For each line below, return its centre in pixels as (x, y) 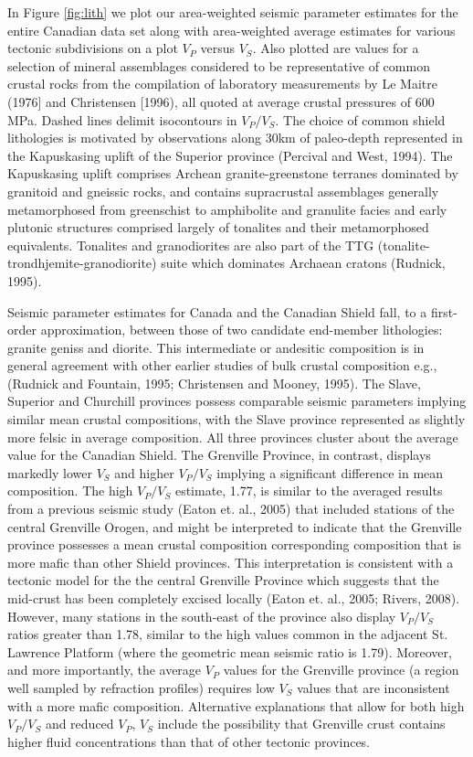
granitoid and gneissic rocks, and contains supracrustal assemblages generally (223, 191)
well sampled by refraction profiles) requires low (141, 687)
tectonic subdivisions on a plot (93, 48)
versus (218, 48)
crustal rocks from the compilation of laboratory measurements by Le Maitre (222, 84)
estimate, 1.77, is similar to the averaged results (309, 490)
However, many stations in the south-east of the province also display (202, 616)
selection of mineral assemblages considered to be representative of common (219, 65)
